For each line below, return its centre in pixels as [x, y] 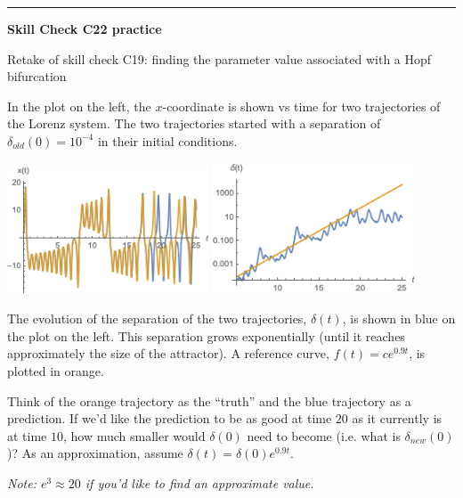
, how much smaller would [134, 435]
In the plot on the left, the [79, 106]
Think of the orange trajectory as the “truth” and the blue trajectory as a [209, 400]
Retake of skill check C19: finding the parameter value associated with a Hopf [219, 58]
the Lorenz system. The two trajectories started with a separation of [194, 123]
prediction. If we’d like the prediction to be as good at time [170, 418]
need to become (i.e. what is [324, 435]
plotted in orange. [56, 371]
